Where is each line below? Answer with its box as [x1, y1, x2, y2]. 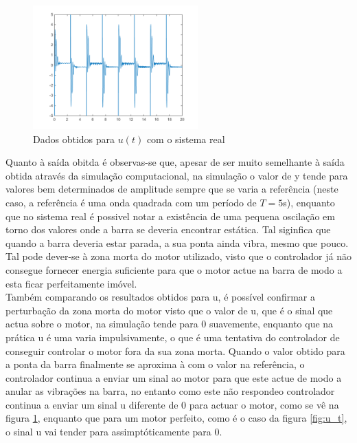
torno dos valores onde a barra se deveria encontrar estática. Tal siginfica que [5, 222, 331, 237]
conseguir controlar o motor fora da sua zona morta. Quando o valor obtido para [5, 343, 345, 358]
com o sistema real [146, 131, 225, 146]
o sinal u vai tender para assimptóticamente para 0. [5, 424, 222, 439]
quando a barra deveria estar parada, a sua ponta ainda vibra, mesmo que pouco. [5, 235, 349, 250]
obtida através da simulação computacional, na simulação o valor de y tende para [5, 168, 348, 182]
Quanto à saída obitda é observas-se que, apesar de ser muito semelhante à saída [5, 155, 345, 169]
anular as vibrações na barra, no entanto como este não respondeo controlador [5, 384, 335, 398]
